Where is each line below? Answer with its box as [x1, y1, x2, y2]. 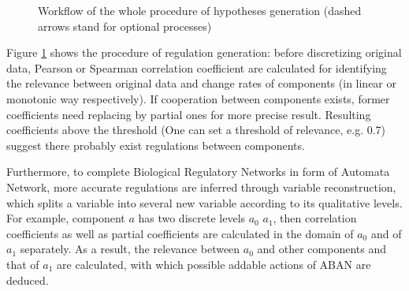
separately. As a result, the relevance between [20, 241, 240, 257]
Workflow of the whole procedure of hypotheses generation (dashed [38, 2, 362, 18]
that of [6, 256, 39, 272]
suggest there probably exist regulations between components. [6, 136, 305, 153]
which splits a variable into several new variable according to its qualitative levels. [6, 194, 403, 211]
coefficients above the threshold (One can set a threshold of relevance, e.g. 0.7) [6, 121, 386, 138]
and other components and [257, 241, 387, 257]
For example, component [6, 210, 125, 226]
